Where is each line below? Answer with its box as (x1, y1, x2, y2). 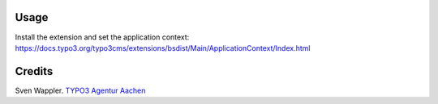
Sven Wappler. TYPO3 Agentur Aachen (15, 85, 146, 95)
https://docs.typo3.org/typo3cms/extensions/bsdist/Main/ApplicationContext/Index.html (15, 43, 311, 52)
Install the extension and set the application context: (15, 32, 190, 42)
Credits (15, 64, 54, 78)
